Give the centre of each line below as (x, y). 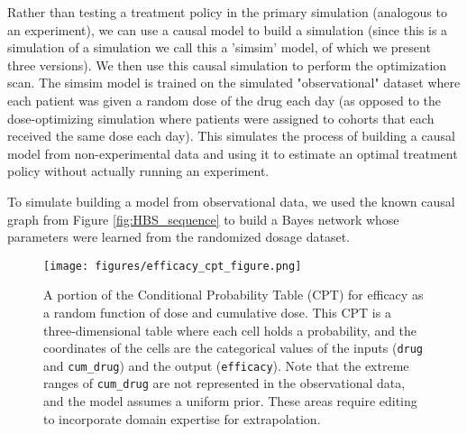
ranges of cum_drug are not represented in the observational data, (224, 383)
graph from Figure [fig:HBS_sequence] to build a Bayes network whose (203, 219)
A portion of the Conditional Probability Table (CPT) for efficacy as (233, 295)
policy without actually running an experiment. (138, 171)
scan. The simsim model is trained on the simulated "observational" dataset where (234, 83)
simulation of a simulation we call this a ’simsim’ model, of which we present (219, 47)
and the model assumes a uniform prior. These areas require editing (230, 401)
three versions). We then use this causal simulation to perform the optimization (227, 65)
